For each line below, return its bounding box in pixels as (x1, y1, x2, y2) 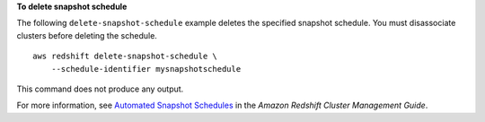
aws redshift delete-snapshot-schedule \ (32, 51, 217, 62)
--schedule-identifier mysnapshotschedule (50, 64, 242, 74)
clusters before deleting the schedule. (16, 30, 157, 40)
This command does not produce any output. (16, 83, 184, 94)
